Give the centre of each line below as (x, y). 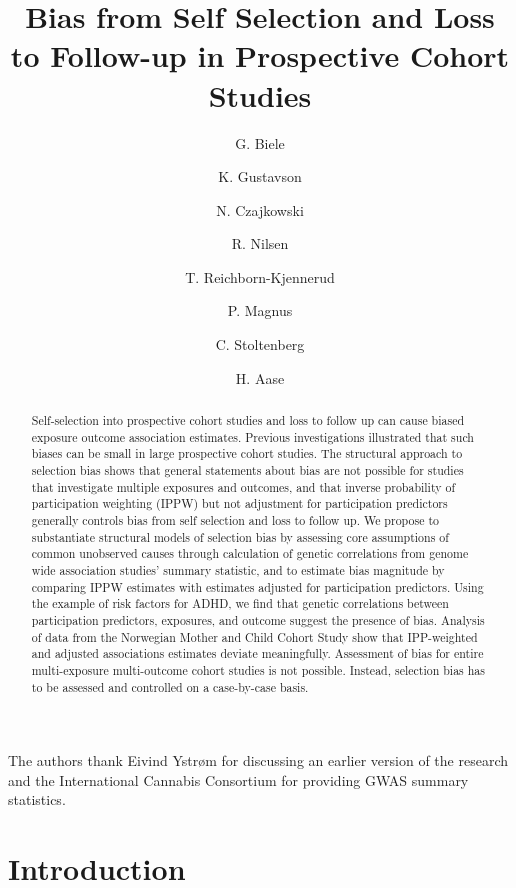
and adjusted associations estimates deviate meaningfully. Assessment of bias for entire (257, 653)
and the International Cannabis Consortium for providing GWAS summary (238, 779)
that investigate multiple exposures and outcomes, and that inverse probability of (243, 486)
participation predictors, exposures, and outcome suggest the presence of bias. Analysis (258, 619)
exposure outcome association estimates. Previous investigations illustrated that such (252, 436)
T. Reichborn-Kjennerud (260, 276)
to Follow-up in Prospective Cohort (260, 55)
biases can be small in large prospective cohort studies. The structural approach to (247, 453)
